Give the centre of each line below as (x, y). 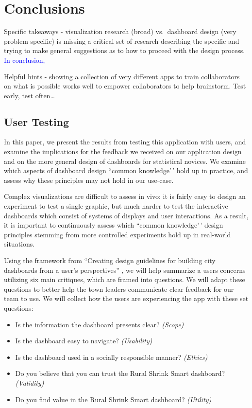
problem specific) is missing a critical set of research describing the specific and (122, 41)
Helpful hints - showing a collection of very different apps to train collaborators (122, 76)
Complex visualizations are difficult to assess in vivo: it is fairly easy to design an (125, 196)
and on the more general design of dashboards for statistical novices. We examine (125, 161)
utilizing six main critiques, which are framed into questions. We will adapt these (125, 279)
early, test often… (29, 95)
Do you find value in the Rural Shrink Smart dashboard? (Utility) (113, 399)
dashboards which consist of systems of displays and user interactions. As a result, (126, 215)
